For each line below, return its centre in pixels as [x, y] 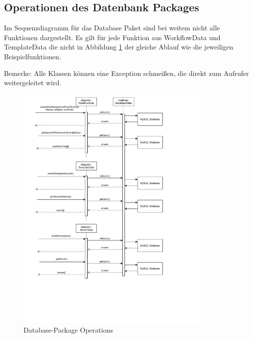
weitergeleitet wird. [33, 83]
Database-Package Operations [68, 329]
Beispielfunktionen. [33, 56]
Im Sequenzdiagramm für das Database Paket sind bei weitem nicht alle [112, 28]
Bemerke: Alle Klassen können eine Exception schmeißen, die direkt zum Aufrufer [126, 73]
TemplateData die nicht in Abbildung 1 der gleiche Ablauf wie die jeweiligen [119, 47]
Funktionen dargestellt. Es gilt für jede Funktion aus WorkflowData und [112, 37]
